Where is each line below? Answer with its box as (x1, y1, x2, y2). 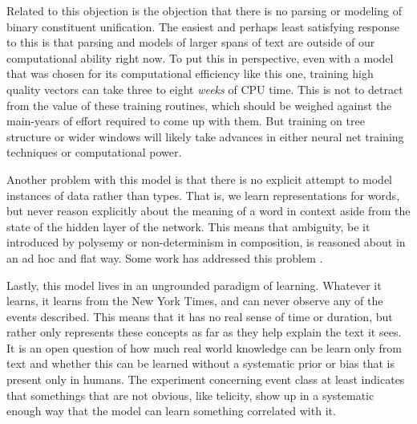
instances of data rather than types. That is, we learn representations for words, (6, 186, 400, 203)
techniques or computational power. (6, 144, 182, 161)
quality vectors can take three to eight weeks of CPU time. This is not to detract (6, 80, 403, 97)
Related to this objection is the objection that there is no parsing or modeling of (6, 2, 402, 18)
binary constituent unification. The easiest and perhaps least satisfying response (6, 18, 400, 35)
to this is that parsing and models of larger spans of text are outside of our (6, 34, 375, 51)
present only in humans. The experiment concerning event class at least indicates (6, 371, 405, 388)
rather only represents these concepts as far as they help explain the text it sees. (6, 324, 402, 340)
